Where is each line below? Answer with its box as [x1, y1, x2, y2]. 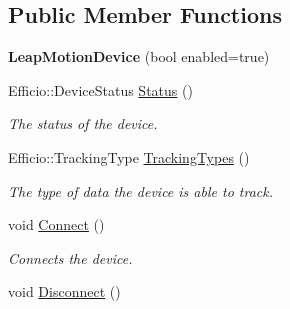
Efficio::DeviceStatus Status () [8, 79, 193, 100]
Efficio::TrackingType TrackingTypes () [8, 146, 250, 167]
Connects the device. [8, 247, 133, 268]
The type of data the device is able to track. [8, 180, 273, 201]
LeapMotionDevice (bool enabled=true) [8, 46, 270, 67]
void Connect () [8, 214, 105, 235]
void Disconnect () [8, 281, 121, 302]
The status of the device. [8, 113, 158, 134]
